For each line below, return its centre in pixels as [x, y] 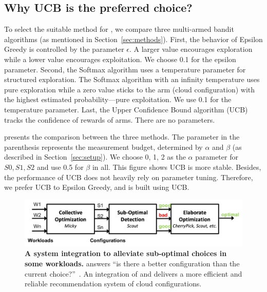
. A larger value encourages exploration [191, 49]
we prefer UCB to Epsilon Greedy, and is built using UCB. [97, 187]
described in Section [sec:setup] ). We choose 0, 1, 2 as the [95, 157]
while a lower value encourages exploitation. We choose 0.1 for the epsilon [120, 59]
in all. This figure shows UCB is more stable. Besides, [177, 167]
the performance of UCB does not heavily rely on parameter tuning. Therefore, [129, 177]
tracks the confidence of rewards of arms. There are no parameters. [110, 119]
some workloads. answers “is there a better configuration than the [132, 263]
